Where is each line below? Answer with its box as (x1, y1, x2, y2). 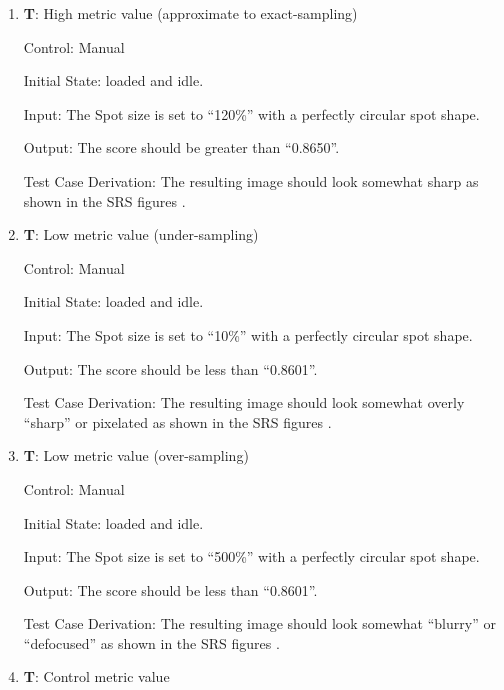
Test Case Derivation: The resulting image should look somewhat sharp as (23, 170, 479, 191)
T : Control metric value (23, 666, 170, 687)
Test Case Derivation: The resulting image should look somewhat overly (23, 392, 465, 413)
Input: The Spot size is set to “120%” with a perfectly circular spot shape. (23, 103, 480, 124)
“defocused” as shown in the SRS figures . (23, 632, 280, 653)
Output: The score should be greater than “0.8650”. (23, 137, 340, 158)
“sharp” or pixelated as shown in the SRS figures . (23, 411, 332, 432)
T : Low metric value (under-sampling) (23, 224, 259, 245)
